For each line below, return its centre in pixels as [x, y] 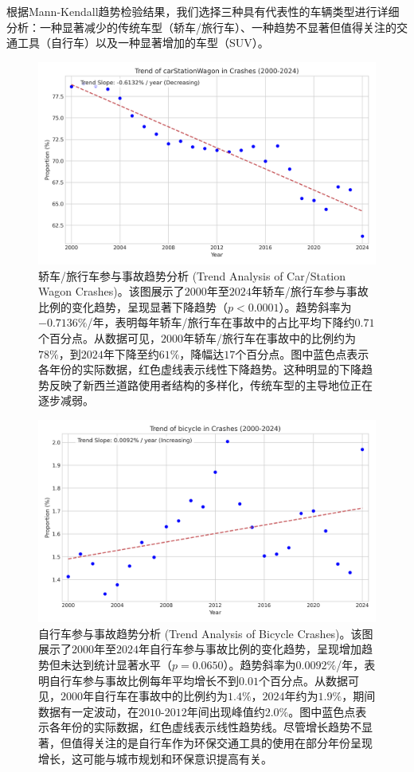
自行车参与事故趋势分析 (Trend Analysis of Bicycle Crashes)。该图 [206, 633]
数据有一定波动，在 [88, 711]
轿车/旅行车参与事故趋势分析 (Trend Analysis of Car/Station [192, 275]
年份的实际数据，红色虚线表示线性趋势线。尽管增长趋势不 [211, 727]
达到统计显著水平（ [121, 664]
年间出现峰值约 [226, 711]
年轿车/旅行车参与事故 [310, 291]
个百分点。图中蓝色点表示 [302, 353]
